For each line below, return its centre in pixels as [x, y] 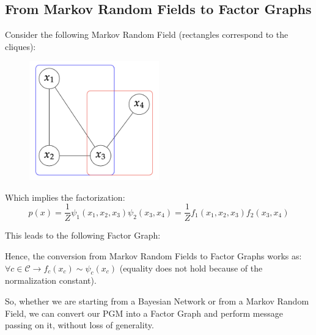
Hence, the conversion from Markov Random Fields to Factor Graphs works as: [153, 255]
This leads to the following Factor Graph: [83, 235]
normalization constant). [51, 280]
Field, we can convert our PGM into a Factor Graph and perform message [144, 313]
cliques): [20, 46]
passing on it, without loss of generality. [79, 325]
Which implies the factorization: [65, 197]
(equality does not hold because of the [191, 268]
